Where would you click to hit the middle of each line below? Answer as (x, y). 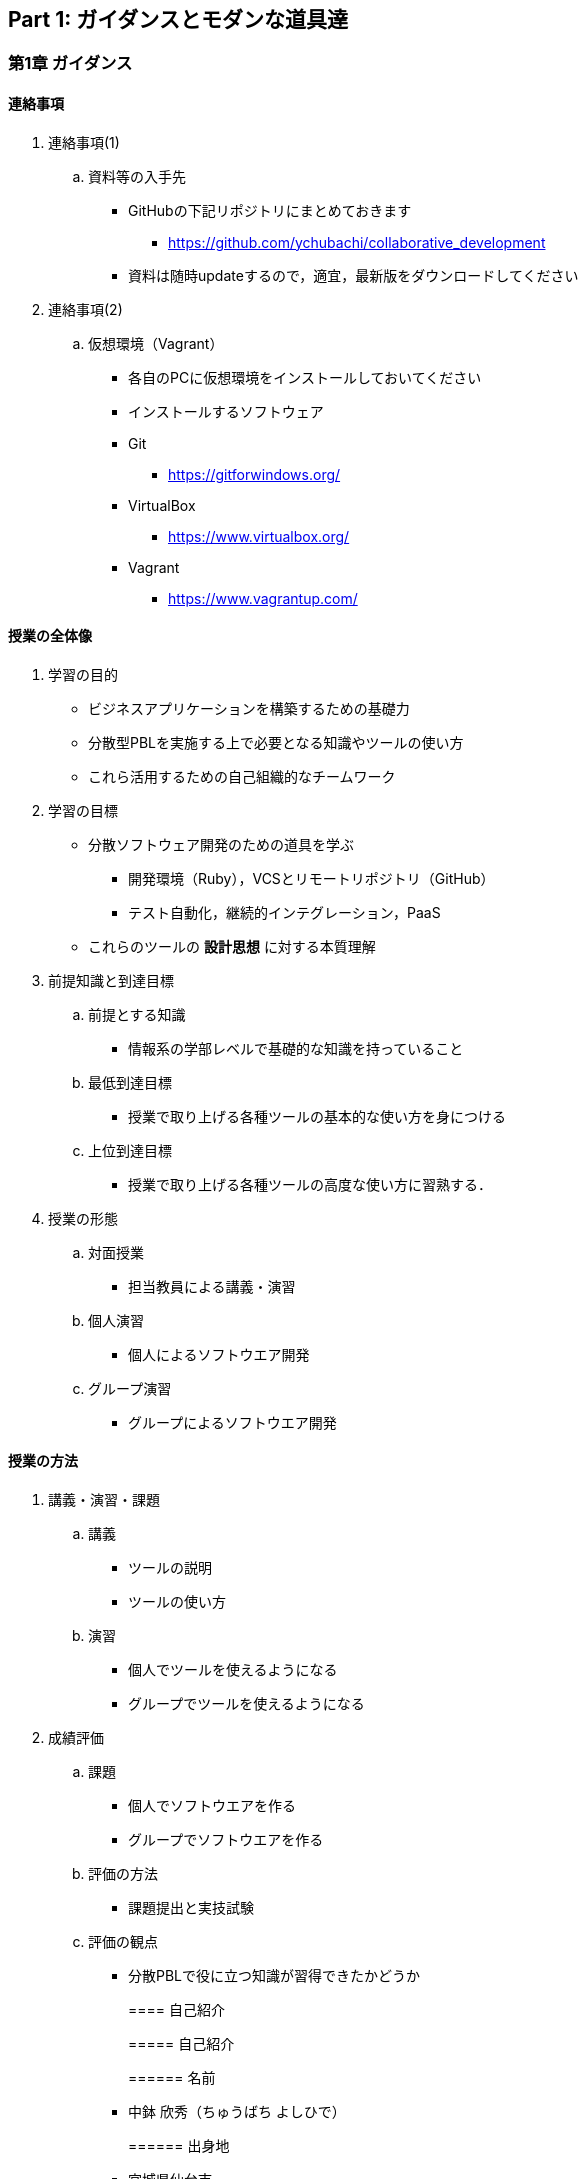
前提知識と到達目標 (111, 980)
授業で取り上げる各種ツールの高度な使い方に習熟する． (310, 1184)
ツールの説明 (170, 1568)
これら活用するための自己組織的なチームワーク (242, 776)
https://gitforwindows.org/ (254, 474)
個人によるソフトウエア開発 (219, 1354)
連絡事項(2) (85, 309)
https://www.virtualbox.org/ (259, 536)
